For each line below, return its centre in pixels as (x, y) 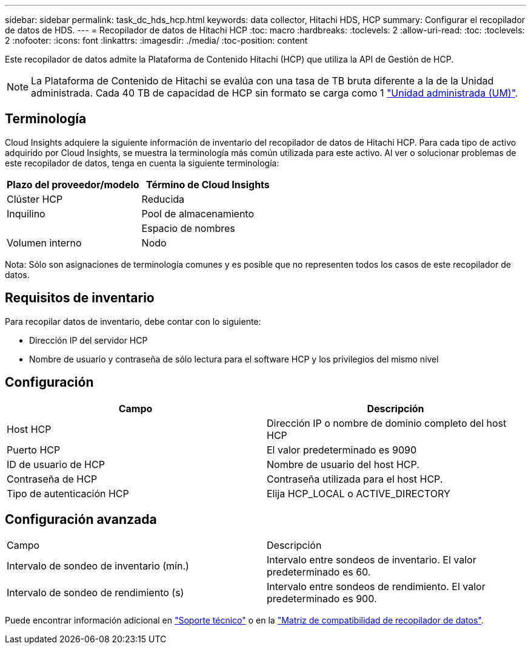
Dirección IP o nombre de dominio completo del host (387, 423)
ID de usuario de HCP (56, 464)
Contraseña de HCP (52, 479)
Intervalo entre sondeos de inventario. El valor (372, 560)
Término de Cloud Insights (208, 184)
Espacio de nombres (188, 228)
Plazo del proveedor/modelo (73, 184)
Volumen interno (44, 243)
